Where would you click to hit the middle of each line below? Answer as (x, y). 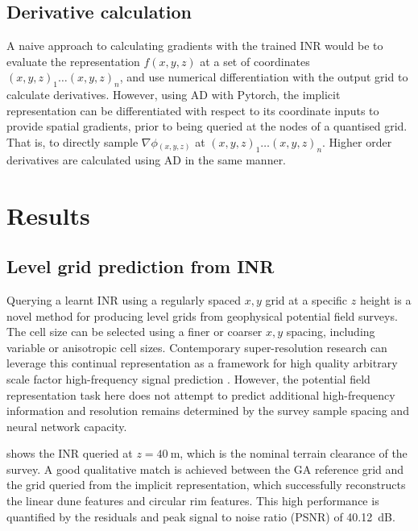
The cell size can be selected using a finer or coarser (135, 332)
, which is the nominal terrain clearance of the (294, 453)
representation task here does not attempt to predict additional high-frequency (201, 394)
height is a (385, 299)
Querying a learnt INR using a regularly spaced (124, 299)
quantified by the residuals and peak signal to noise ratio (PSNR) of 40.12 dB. (201, 516)
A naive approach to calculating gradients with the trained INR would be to (195, 46)
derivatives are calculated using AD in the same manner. (147, 159)
